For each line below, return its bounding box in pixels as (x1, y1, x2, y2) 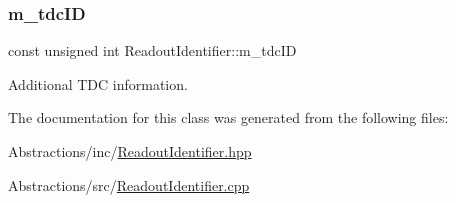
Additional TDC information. (8, 73, 188, 94)
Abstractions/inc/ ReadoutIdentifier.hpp (8, 141, 252, 161)
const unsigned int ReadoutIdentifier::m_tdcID (8, 40, 297, 61)
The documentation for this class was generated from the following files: (8, 107, 449, 128)
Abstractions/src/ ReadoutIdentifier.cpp (8, 174, 250, 195)
